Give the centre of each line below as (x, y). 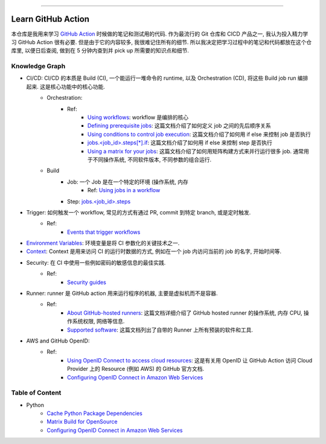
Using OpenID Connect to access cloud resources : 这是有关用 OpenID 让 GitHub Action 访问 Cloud (190, 360)
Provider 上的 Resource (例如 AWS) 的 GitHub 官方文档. (136, 369)
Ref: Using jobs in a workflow (124, 190)
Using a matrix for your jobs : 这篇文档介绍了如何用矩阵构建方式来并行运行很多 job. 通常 (196, 151)
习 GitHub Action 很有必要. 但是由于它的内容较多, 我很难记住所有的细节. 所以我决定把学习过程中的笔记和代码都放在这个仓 (161, 42)
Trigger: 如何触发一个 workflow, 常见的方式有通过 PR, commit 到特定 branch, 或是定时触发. (139, 212)
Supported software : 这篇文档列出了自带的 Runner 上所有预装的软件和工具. (160, 330)
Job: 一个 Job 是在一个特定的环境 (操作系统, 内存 (128, 182)
